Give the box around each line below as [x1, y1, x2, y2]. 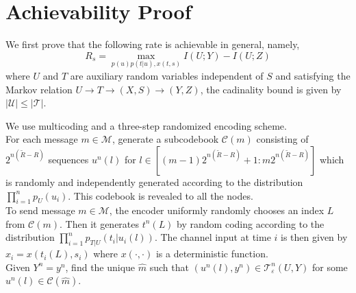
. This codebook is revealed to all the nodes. [68, 188, 253, 202]
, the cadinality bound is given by [200, 82, 342, 96]
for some [311, 259, 348, 274]
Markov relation [5, 82, 73, 96]
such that [149, 259, 189, 274]
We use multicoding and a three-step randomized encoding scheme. [5, 118, 287, 132]
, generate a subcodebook [112, 132, 219, 146]
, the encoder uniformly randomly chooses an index [109, 203, 325, 218]
